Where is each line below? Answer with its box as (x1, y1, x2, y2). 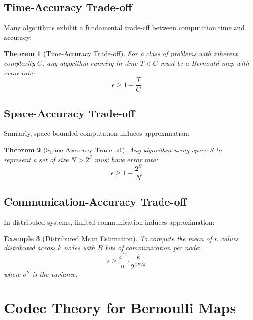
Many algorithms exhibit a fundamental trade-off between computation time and (4, 22, 245, 33)
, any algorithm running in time (42, 57, 138, 68)
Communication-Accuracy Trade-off (4, 194, 187, 209)
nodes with (64, 243, 95, 253)
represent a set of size (4, 154, 69, 164)
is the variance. (32, 269, 78, 279)
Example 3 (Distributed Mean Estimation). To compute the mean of (4, 233, 212, 243)
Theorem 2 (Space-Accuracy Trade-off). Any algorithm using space (4, 145, 207, 155)
